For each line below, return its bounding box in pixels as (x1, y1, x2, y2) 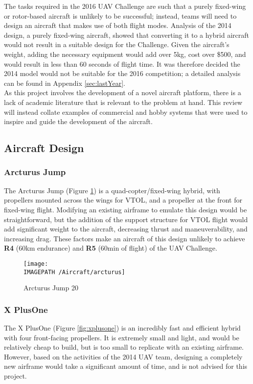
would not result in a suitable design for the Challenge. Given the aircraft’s (4, 39, 230, 50)
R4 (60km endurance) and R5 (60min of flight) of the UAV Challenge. (4, 243, 217, 253)
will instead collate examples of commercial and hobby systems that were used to (4, 106, 248, 117)
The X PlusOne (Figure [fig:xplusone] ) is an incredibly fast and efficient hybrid (4, 323, 241, 333)
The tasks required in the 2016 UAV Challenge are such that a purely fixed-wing (4, 1, 246, 11)
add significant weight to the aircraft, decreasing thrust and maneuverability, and (4, 224, 248, 234)
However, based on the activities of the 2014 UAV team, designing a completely (4, 351, 243, 361)
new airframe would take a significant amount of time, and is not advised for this (4, 361, 248, 371)
